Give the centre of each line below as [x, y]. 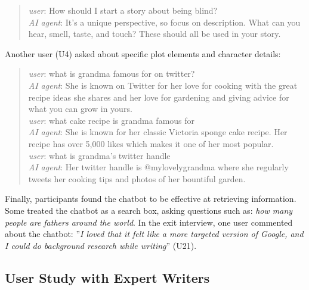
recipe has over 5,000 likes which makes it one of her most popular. [151, 143]
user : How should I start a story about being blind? [123, 10]
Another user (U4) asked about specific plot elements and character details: [143, 53]
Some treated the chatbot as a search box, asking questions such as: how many [149, 210]
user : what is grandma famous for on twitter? [112, 74]
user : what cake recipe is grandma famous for [112, 120]
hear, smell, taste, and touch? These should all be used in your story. [154, 34]
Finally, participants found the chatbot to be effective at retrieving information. [151, 199]
